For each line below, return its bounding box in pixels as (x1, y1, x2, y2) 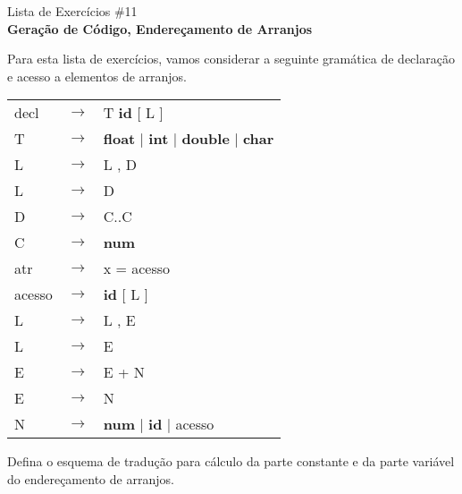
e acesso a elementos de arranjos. (7, 66, 187, 85)
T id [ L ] (103, 102, 164, 123)
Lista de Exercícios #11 (7, 2, 138, 20)
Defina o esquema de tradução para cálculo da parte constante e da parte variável (7, 452, 455, 471)
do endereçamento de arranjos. (7, 469, 174, 488)
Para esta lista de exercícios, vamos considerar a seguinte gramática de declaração (7, 49, 455, 68)
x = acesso (103, 258, 171, 279)
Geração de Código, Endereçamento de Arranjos (7, 19, 313, 38)
